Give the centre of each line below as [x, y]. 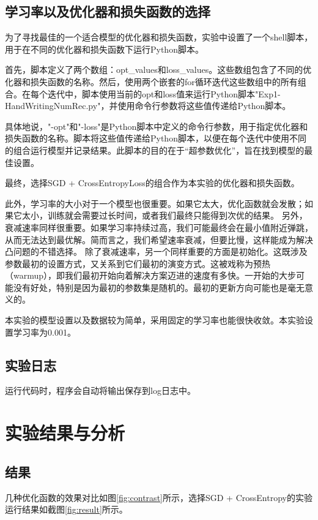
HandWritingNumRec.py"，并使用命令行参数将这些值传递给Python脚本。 [148, 106]
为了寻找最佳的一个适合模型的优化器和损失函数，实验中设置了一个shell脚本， [159, 37]
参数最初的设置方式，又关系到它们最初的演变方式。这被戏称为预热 [138, 263]
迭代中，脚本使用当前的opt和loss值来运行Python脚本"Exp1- [164, 93]
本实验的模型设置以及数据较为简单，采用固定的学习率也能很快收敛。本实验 [155, 320]
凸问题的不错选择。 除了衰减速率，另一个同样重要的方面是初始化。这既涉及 [156, 251]
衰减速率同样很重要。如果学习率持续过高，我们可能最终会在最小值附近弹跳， [159, 227]
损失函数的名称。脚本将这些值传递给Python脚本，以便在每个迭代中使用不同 [156, 138]
